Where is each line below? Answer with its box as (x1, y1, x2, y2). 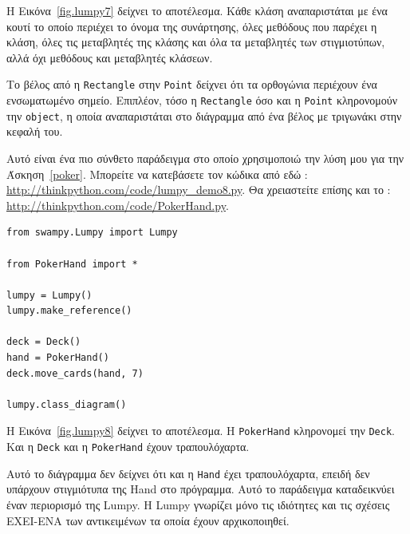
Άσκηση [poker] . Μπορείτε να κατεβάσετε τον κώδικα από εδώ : (6, 165, 308, 182)
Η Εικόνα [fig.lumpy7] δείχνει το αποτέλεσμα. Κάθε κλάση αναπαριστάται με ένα (6, 2, 388, 18)
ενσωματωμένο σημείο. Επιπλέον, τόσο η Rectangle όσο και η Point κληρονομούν (6, 92, 398, 109)
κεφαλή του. (6, 123, 63, 140)
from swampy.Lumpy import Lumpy (6, 227, 178, 239)
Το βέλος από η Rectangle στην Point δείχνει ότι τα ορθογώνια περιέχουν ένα (6, 76, 377, 93)
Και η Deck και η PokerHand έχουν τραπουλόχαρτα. (6, 438, 250, 455)
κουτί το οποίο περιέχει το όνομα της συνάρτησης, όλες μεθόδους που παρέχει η (6, 18, 377, 34)
